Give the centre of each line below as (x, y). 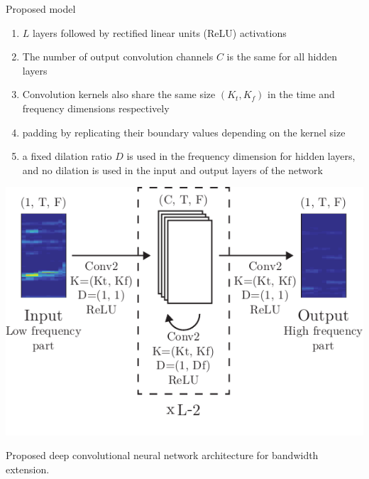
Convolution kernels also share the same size (119, 94)
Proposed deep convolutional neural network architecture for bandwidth (162, 455)
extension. (28, 469)
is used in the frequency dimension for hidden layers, (241, 156)
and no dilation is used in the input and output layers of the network (172, 169)
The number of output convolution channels (118, 56)
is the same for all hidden (282, 56)
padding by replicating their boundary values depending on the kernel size (184, 132)
